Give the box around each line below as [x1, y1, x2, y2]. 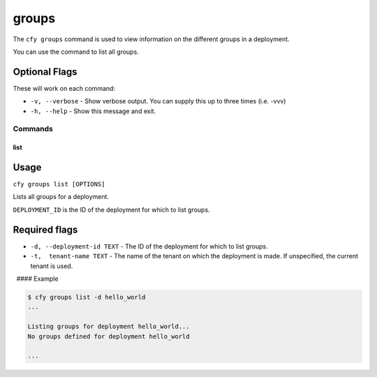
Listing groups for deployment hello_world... [27, 323, 190, 331]
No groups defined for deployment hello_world [27, 332, 190, 340]
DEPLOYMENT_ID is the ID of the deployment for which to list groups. [13, 205, 210, 214]
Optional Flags [13, 66, 77, 77]
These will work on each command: [13, 84, 115, 92]
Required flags [13, 223, 78, 235]
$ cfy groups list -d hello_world [27, 293, 146, 301]
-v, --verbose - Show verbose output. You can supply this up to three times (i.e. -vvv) [30, 97, 286, 105]
